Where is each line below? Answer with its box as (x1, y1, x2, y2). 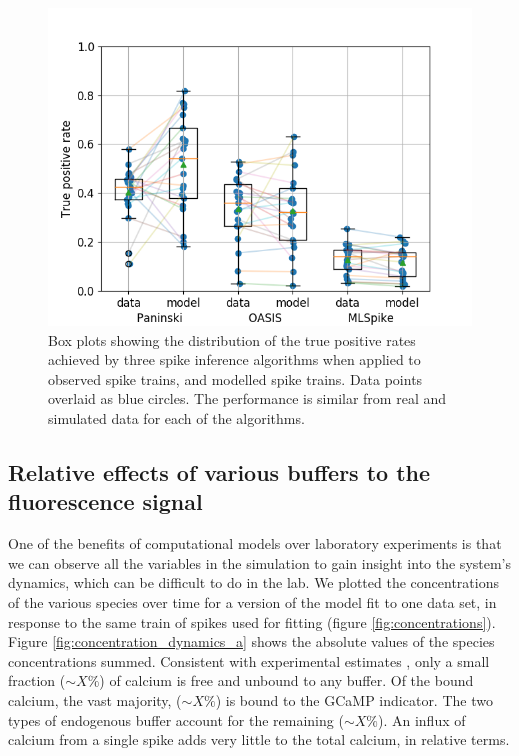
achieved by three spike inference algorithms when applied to (48, 349, 421, 370)
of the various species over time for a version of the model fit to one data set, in (8, 591, 497, 612)
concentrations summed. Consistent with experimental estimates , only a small (8, 650, 490, 671)
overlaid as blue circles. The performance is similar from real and (48, 388, 447, 409)
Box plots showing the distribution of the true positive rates (48, 329, 416, 350)
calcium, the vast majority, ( (8, 689, 182, 710)
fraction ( (8, 670, 66, 691)
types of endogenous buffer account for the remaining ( (8, 709, 344, 730)
